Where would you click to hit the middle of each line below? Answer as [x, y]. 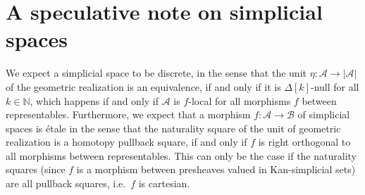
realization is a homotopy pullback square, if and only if [126, 142]
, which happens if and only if [94, 100]
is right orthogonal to [304, 142]
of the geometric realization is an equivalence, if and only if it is [143, 86]
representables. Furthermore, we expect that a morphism [128, 114]
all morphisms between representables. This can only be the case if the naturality [181, 155]
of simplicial [324, 114]
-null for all [335, 86]
